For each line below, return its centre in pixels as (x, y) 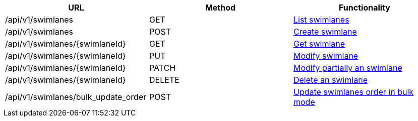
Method (220, 8)
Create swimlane (325, 32)
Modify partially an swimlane (348, 68)
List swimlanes (321, 20)
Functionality (365, 8)
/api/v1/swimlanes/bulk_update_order (76, 97)
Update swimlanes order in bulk (353, 92)
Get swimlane (319, 44)
